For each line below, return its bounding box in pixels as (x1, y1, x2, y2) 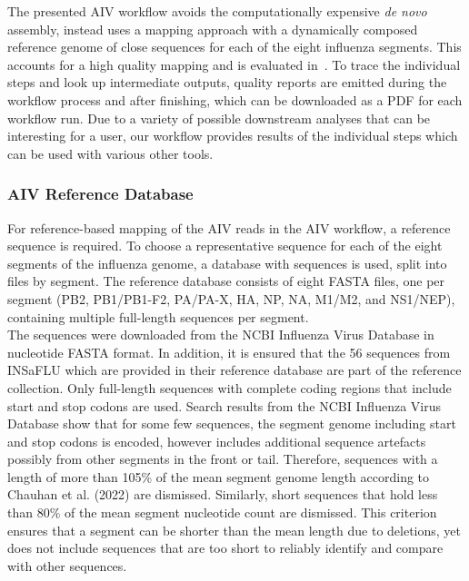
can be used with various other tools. (7, 143, 214, 162)
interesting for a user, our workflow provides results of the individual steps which (7, 126, 458, 145)
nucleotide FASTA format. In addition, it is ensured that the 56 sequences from (7, 342, 451, 361)
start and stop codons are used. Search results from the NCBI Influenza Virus (7, 396, 441, 415)
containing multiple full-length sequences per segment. (7, 307, 309, 326)
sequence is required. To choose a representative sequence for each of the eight (7, 236, 443, 255)
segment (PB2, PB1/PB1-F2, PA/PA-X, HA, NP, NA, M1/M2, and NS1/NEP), (7, 289, 455, 308)
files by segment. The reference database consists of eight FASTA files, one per (7, 271, 445, 290)
